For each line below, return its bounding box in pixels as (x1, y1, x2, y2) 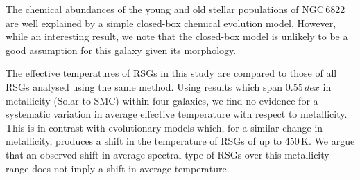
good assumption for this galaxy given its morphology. (6, 42, 237, 57)
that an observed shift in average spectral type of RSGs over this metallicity (6, 147, 329, 161)
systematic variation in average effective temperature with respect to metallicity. (6, 107, 348, 121)
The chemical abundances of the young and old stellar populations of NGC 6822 (6, 2, 345, 16)
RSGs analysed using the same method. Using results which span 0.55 (6, 79, 303, 93)
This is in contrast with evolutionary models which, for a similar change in (6, 120, 323, 134)
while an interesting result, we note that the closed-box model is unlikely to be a (6, 29, 348, 44)
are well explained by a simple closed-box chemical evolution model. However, (6, 15, 336, 30)
